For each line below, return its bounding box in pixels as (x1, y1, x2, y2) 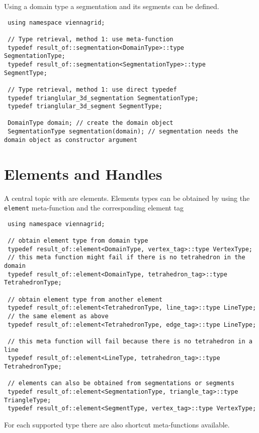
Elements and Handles (4, 163, 162, 184)
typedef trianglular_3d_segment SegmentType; (8, 103, 162, 110)
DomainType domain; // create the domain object (8, 119, 174, 127)
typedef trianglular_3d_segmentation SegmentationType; (8, 94, 199, 102)
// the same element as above (8, 313, 109, 320)
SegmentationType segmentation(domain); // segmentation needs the (8, 128, 238, 135)
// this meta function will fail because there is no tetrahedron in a (8, 338, 252, 345)
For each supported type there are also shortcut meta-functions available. (4, 419, 230, 429)
